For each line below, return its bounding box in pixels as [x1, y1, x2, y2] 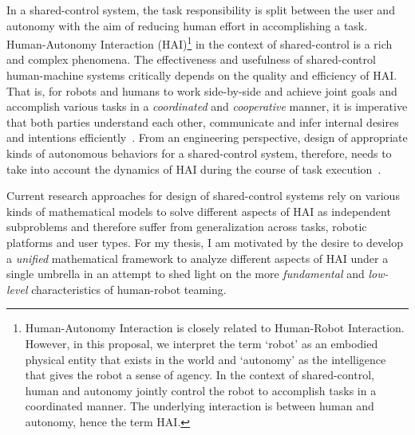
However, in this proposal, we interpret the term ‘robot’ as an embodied [25, 335, 378, 351]
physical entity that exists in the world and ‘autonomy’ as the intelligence [25, 351, 386, 367]
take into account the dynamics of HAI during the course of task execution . [6, 160, 381, 177]
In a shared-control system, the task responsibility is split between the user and [6, 2, 395, 18]
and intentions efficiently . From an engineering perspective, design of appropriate [6, 129, 408, 146]
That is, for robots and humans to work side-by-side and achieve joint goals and [6, 82, 397, 99]
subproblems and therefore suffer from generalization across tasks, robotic [6, 218, 367, 235]
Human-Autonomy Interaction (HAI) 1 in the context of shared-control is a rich [6, 33, 393, 52]
